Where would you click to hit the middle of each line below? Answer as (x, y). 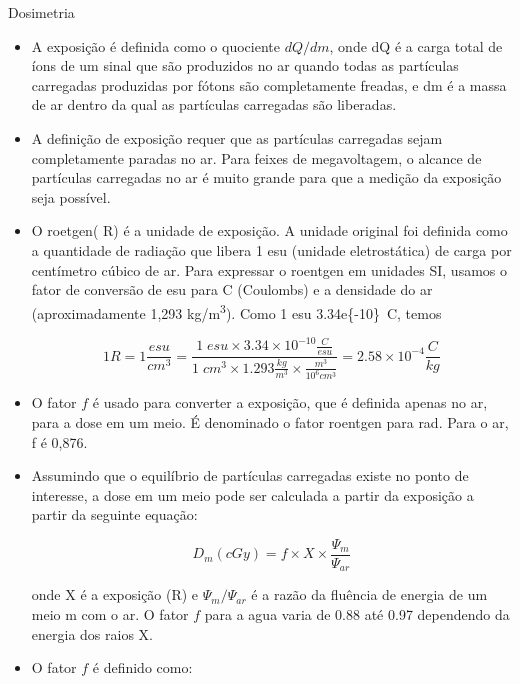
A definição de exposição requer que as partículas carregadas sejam (237, 137)
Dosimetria (41, 12)
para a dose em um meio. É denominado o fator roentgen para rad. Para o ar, (270, 421)
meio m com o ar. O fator (110, 614)
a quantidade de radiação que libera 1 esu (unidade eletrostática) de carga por (271, 249)
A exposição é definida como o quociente (155, 45)
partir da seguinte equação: (114, 514)
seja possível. (71, 196)
